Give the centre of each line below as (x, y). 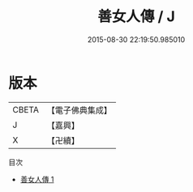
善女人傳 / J (136, 17)
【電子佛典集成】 (79, 110)
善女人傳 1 (37, 179)
